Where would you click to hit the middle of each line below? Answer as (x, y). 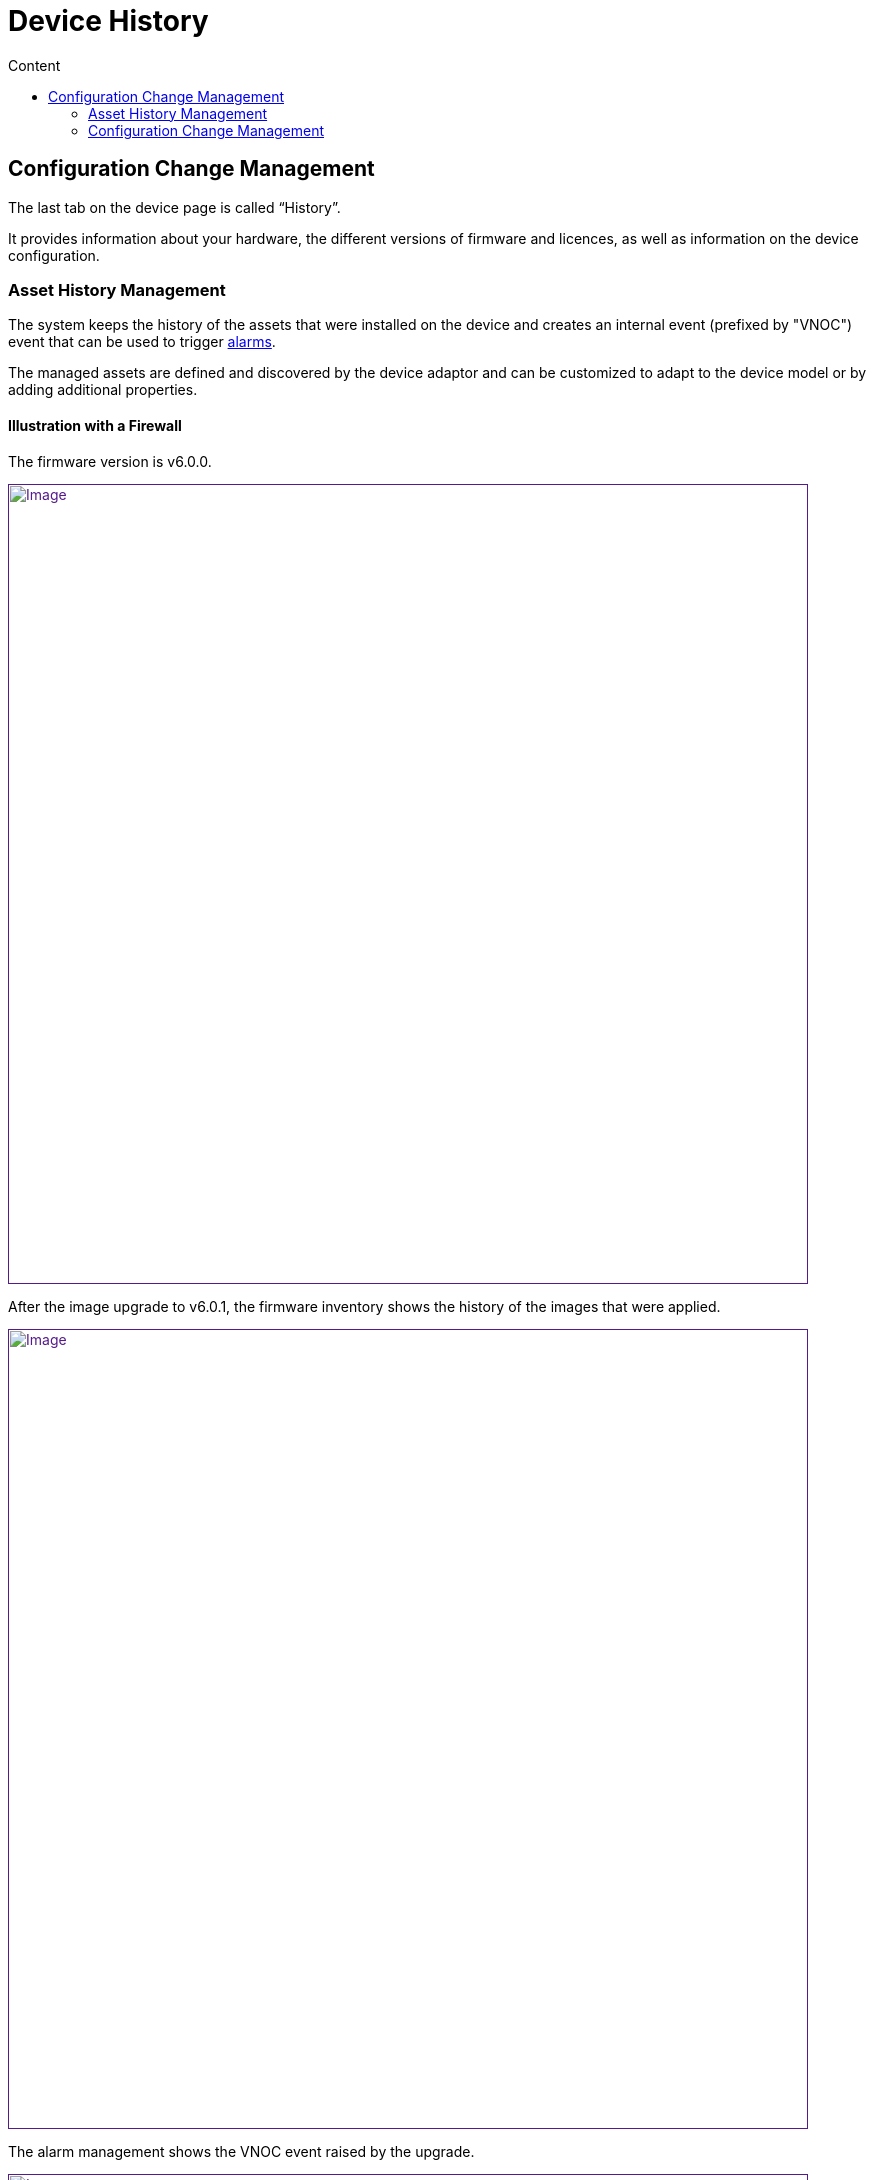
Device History (108, 21)
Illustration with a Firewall (95, 425)
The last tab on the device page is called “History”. (174, 207)
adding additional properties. (103, 390)
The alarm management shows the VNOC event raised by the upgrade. (241, 2151)
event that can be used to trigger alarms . (142, 342)
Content (34, 65)
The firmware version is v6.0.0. (110, 461)
